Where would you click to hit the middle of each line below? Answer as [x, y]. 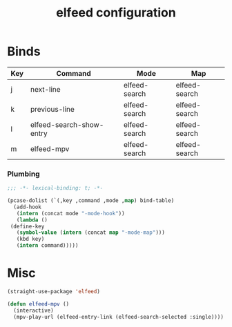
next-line [45, 89]
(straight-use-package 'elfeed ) [54, 292]
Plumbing [23, 174]
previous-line [52, 109]
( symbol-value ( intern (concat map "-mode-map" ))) [91, 232]
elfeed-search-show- [67, 124]
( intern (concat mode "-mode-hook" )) [71, 213]
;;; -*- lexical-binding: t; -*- [55, 188]
